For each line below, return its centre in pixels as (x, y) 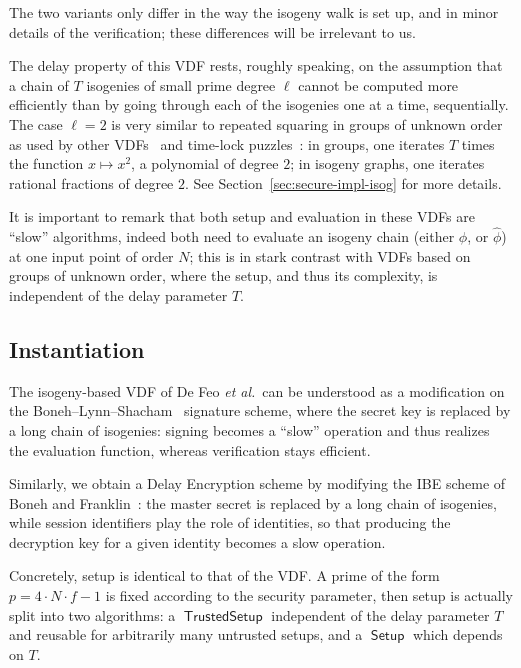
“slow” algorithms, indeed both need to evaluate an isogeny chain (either (232, 236)
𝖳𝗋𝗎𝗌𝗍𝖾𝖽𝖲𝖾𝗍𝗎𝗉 (223, 616)
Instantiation (77, 348)
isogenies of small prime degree (181, 84)
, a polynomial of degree (205, 163)
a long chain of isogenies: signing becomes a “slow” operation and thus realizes (249, 429)
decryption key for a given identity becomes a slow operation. (197, 541)
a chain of (39, 84)
